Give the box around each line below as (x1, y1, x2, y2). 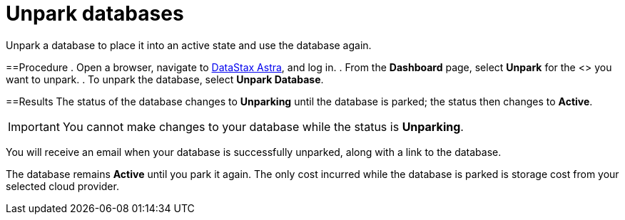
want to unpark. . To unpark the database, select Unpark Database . (6, 73, 324, 85)
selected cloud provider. (6, 179, 119, 192)
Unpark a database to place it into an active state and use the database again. (6, 38, 372, 51)
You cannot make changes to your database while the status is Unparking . (62, 119, 464, 134)
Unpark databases (6, 1, 184, 26)
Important (8, 119, 60, 134)
